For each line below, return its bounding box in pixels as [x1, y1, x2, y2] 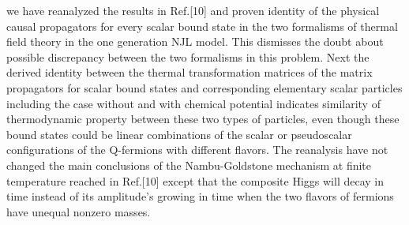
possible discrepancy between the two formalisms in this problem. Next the [6, 48, 370, 65]
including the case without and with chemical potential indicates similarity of [6, 95, 381, 111]
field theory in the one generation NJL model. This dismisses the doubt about [6, 33, 384, 50]
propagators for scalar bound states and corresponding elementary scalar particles [6, 79, 403, 96]
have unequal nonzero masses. [6, 203, 151, 219]
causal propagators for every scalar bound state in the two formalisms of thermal [6, 17, 398, 34]
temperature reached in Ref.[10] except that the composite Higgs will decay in [6, 172, 384, 189]
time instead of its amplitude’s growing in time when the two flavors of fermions [6, 188, 394, 204]
